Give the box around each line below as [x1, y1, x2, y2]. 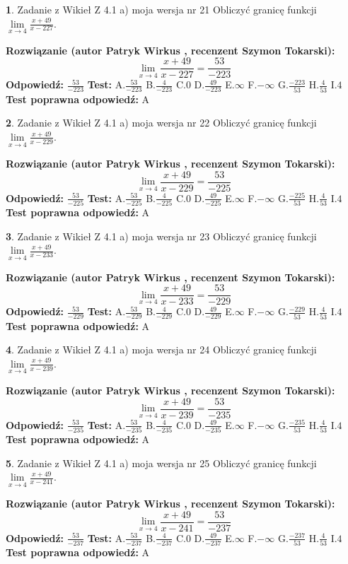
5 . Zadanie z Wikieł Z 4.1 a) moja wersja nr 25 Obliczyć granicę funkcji [6, 455, 317, 470]
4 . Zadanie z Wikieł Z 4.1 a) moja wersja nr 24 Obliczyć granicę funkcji [6, 342, 317, 357]
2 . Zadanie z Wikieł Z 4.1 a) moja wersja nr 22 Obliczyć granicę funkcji [6, 115, 317, 130]
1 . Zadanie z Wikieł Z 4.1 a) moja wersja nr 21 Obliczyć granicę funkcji [6, 2, 317, 16]
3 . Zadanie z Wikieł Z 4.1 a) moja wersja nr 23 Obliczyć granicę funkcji [6, 228, 317, 243]
